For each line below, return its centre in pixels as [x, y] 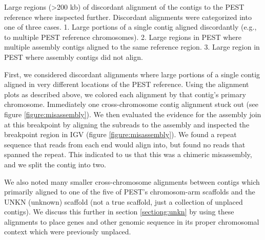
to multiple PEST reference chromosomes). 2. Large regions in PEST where [123, 37]
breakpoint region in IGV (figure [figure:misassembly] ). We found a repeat [120, 134]
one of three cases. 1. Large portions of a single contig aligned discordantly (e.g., [130, 27]
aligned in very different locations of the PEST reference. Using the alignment [127, 84]
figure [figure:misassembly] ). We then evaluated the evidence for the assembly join [133, 114]
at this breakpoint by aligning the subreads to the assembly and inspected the [127, 124]
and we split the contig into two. [55, 164]
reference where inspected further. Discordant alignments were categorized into [128, 17]
